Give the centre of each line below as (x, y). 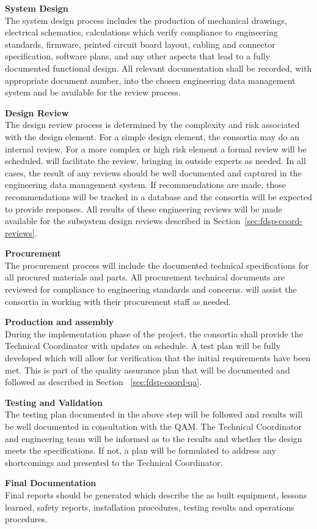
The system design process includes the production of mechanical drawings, (146, 20)
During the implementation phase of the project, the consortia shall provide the (154, 333)
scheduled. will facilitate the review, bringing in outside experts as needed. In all (155, 161)
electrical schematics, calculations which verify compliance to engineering (141, 32)
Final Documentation (51, 483)
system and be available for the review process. (93, 92)
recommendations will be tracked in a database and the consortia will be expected (159, 196)
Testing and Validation (54, 402)
